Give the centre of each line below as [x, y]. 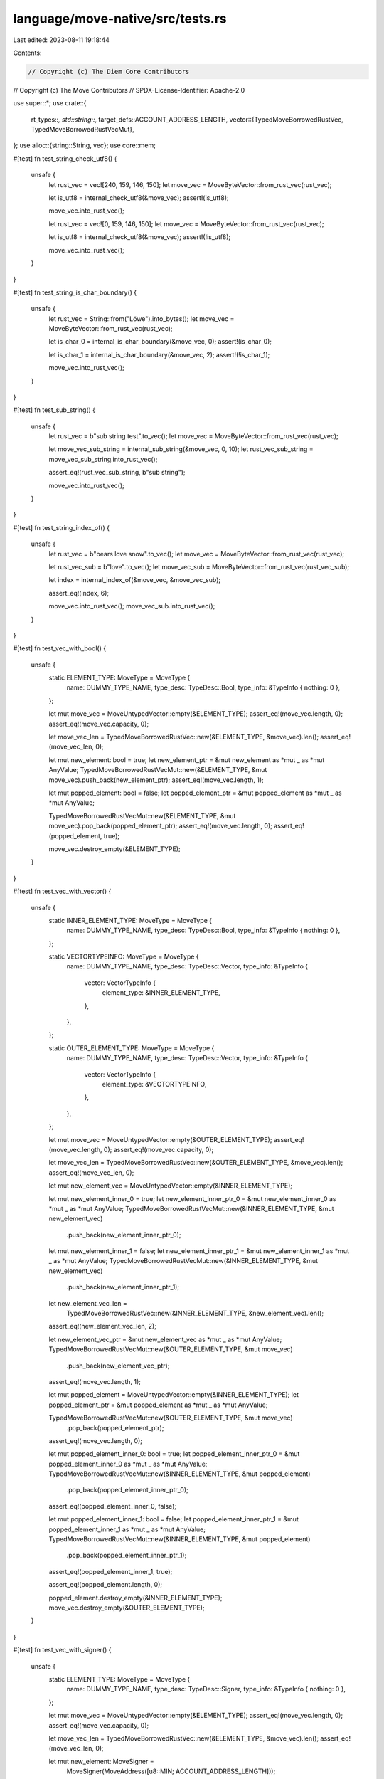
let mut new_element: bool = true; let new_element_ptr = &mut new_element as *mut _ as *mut [187, 760]
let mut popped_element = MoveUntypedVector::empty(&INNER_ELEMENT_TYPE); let [174, 1395]
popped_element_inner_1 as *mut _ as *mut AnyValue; [127, 1529]
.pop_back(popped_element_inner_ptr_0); [127, 1490]
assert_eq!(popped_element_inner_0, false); [113, 1506]
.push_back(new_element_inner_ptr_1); [123, 1287]
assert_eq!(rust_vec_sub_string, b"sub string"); [117, 473]
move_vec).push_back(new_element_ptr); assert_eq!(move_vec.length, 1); [156, 780]
